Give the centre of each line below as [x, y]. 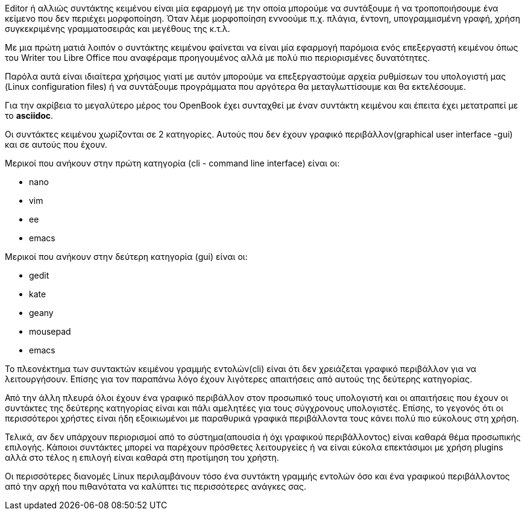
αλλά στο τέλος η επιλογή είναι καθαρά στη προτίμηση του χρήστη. [142, 457]
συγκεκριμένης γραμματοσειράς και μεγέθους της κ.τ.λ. [118, 29]
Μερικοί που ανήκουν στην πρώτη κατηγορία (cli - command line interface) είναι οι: [172, 163]
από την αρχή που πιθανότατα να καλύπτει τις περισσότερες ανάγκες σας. [156, 486]
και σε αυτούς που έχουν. [56, 144]
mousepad [50, 331]
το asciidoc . [29, 115]
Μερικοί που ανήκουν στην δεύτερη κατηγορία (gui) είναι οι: [126, 257]
